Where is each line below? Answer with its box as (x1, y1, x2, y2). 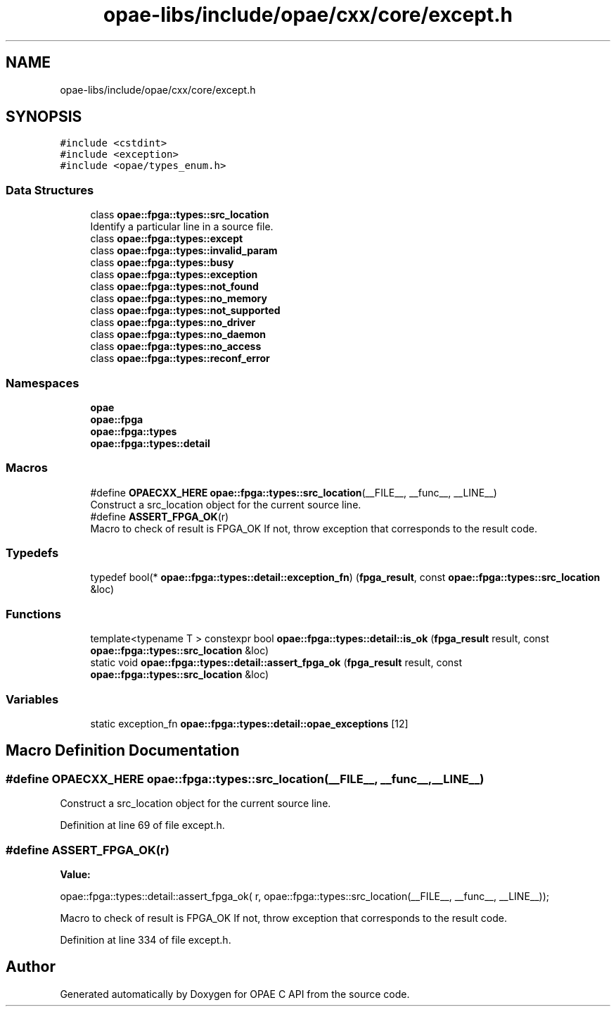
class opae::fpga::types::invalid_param (90, 244, 278, 257)
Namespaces (6, 375, 79, 390)
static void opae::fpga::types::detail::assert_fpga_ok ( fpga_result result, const (90, 656, 463, 669)
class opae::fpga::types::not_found (90, 280, 259, 293)
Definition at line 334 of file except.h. (60, 933, 231, 946)
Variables (6, 692, 59, 706)
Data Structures (6, 182, 94, 197)
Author (6, 958, 56, 976)
